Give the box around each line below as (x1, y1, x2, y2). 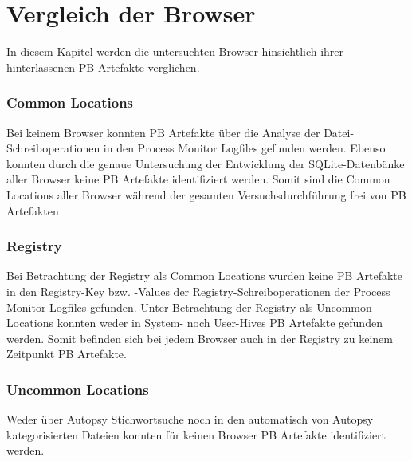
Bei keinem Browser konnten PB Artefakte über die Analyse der (6, 124, 320, 140)
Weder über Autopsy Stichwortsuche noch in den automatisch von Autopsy (6, 411, 374, 428)
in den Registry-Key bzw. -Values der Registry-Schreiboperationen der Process (6, 282, 390, 299)
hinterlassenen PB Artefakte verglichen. (6, 58, 200, 75)
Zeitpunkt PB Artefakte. (6, 345, 127, 362)
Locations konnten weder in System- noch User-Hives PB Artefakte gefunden (6, 314, 383, 331)
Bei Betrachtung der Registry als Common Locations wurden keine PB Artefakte (6, 267, 402, 284)
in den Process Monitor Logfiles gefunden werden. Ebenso (103, 140, 386, 156)
